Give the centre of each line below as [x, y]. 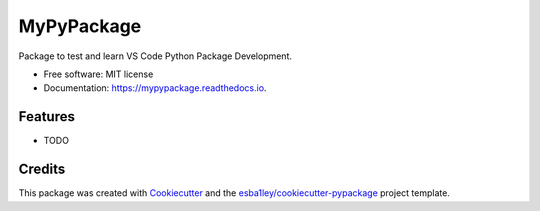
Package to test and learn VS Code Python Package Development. [155, 56]
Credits [42, 169]
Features [46, 116]
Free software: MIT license [98, 74]
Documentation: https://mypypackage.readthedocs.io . [155, 88]
